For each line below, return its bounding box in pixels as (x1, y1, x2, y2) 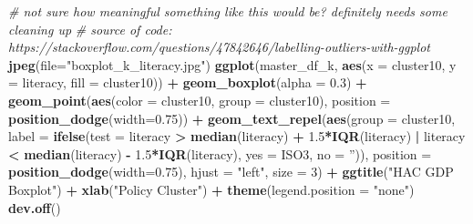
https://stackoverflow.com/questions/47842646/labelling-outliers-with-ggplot (8, 37, 430, 56)
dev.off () (8, 198, 61, 217)
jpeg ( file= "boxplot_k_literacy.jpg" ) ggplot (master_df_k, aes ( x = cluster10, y (8, 55, 457, 74)
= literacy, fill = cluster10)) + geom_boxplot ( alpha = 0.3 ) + (8, 73, 367, 92)
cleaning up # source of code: (8, 19, 172, 38)
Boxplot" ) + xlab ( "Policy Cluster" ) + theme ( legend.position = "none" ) (8, 179, 415, 199)
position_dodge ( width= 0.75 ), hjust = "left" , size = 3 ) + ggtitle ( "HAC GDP (8, 162, 454, 181)
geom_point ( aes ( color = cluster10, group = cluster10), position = (8, 90, 391, 109)
